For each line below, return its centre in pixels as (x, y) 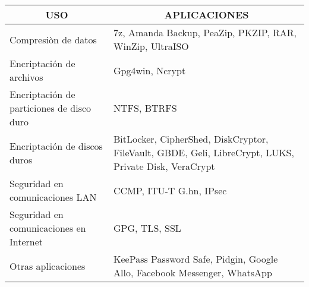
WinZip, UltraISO (151, 46)
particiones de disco (51, 108)
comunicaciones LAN (53, 197)
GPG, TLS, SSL (147, 228)
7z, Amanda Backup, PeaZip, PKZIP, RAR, (205, 32)
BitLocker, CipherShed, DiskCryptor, (191, 139)
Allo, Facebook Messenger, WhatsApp (193, 272)
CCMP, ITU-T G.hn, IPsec (170, 190)
